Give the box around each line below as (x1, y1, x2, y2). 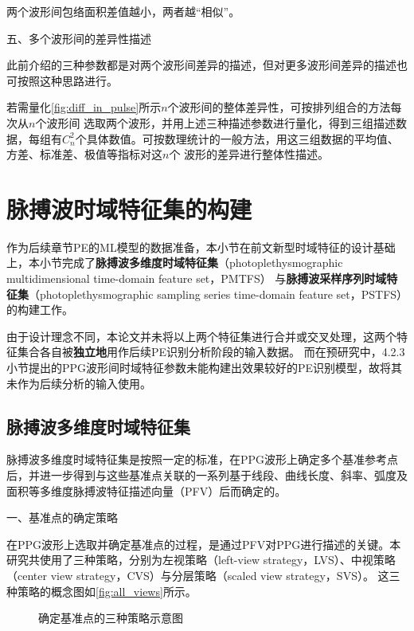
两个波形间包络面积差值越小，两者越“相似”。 (6, 3, 240, 19)
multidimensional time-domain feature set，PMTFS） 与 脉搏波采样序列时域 (6, 270, 387, 287)
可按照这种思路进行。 (6, 72, 118, 88)
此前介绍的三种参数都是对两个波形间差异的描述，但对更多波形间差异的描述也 (6, 57, 408, 73)
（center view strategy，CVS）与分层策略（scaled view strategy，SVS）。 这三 (6, 566, 400, 583)
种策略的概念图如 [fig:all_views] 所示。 (6, 582, 197, 599)
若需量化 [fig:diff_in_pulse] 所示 (6, 99, 162, 116)
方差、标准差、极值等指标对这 (6, 146, 162, 163)
